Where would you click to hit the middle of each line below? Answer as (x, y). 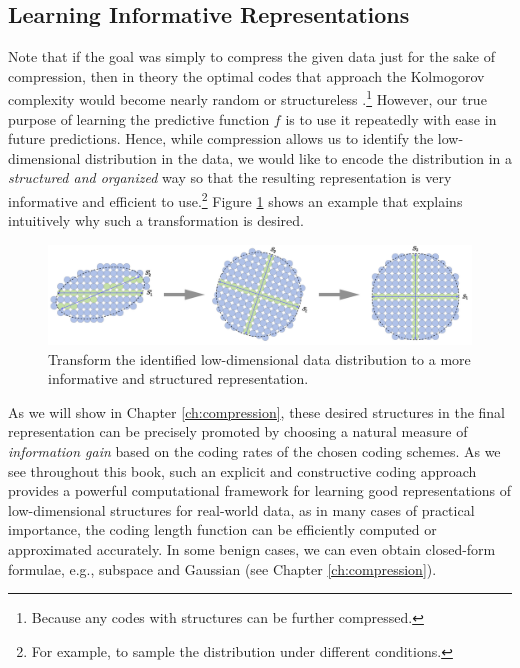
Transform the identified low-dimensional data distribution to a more (259, 358)
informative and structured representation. (178, 378)
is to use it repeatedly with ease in (391, 118)
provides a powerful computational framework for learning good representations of (260, 490)
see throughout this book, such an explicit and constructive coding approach (242, 470)
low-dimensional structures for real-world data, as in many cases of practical (241, 509)
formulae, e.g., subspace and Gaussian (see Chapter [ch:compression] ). (222, 568)
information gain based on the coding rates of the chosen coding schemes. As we (254, 451)
